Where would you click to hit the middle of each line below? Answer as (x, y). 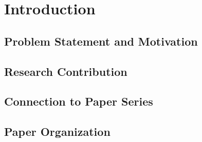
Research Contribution (66, 71)
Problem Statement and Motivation (101, 41)
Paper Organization (57, 131)
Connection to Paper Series (79, 101)
